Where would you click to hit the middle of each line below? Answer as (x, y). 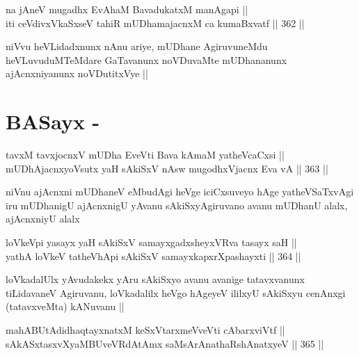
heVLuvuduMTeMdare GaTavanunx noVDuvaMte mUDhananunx (146, 59)
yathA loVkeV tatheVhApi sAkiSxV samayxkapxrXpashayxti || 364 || (153, 256)
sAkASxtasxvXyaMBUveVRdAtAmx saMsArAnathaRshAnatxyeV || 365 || (165, 343)
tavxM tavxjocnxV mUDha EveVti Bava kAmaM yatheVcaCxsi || (145, 155)
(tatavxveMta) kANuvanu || (65, 306)
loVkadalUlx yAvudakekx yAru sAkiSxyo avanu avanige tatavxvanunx (155, 279)
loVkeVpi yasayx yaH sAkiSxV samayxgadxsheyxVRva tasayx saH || (151, 242)
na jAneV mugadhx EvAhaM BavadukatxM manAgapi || (127, 9)
